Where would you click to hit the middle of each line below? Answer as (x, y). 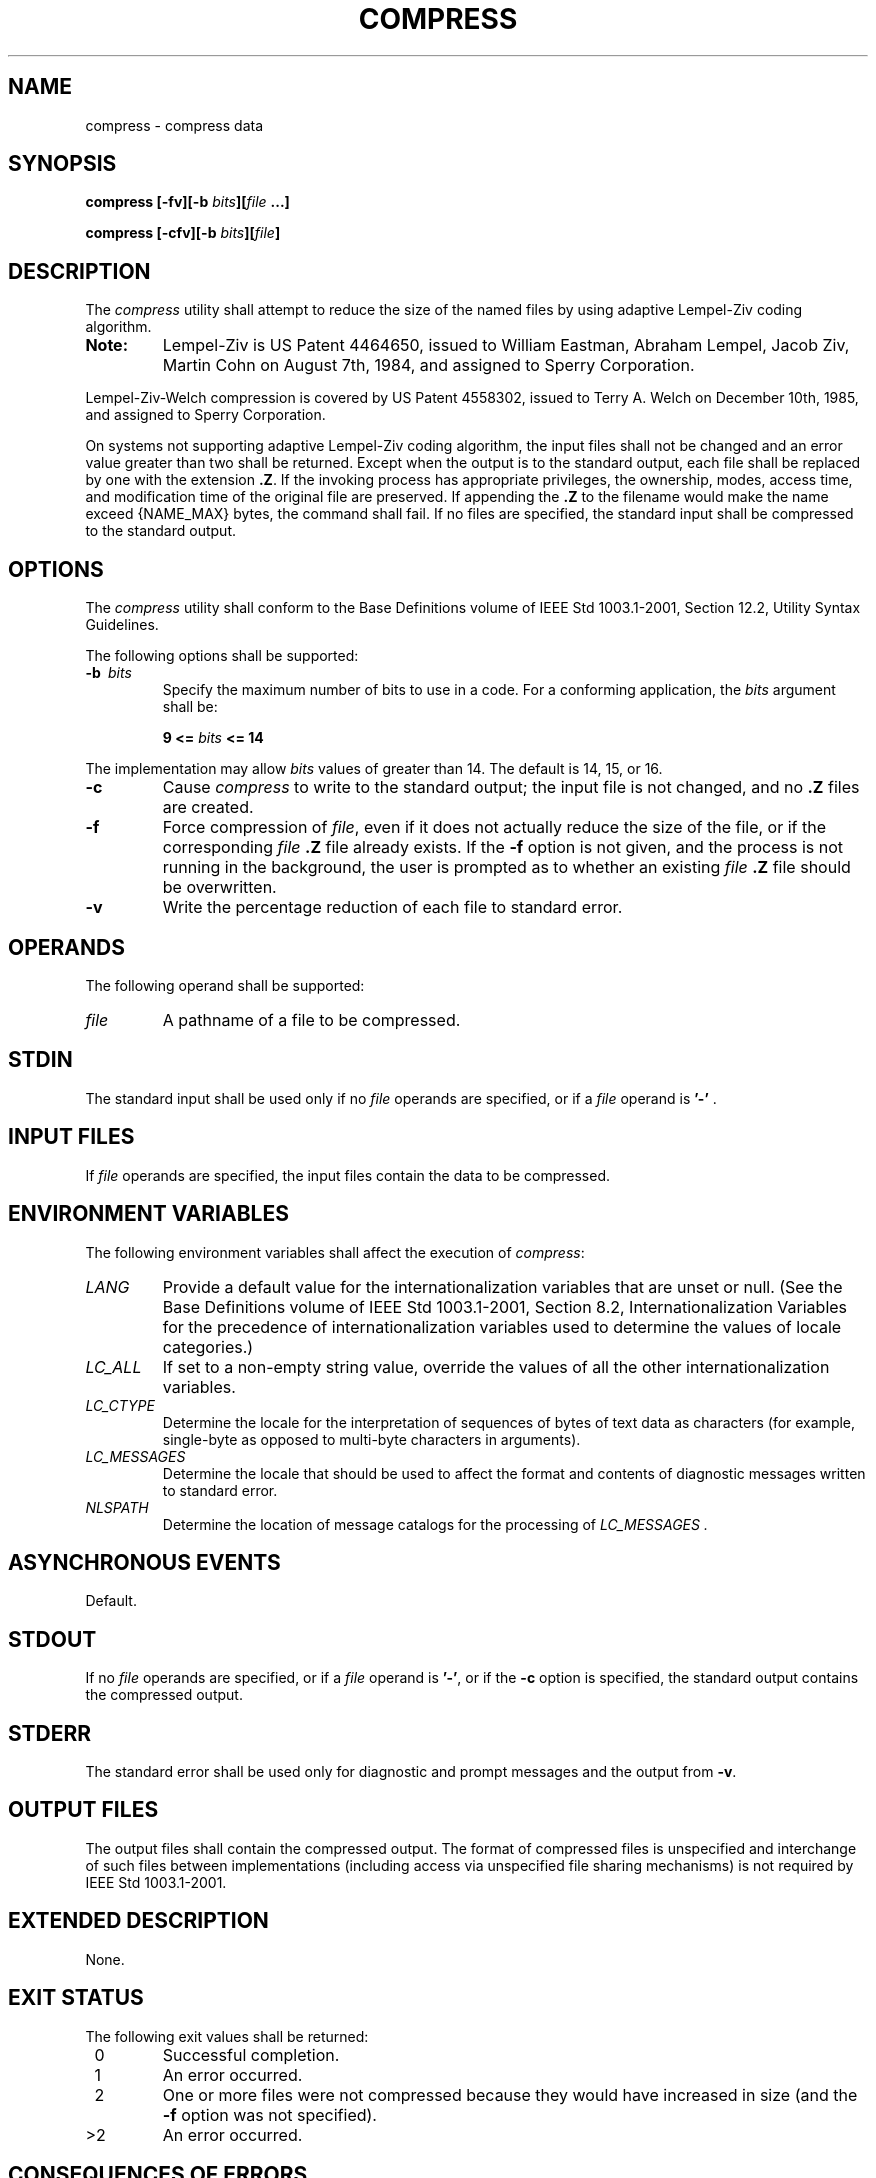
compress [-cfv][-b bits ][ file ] (183, 233)
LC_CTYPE (120, 1405)
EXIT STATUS (76, 1998)
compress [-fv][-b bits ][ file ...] (187, 202)
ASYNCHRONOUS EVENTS (144, 1562)
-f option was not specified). (269, 2114)
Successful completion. (251, 2054)
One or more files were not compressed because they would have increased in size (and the (510, 2094)
